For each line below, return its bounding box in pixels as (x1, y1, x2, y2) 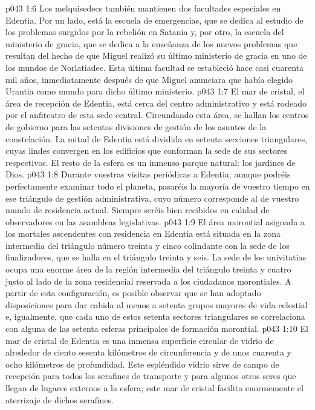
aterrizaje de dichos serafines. (5, 393, 114, 406)
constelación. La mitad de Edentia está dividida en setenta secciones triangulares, (5, 132, 308, 145)
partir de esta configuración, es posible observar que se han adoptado (5, 286, 261, 299)
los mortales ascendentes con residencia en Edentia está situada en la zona (5, 227, 281, 240)
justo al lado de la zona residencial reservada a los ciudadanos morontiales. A (5, 274, 291, 287)
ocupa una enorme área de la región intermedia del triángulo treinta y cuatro (5, 263, 291, 276)
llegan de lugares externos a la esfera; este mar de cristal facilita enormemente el (5, 382, 304, 394)
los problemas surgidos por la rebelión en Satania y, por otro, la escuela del (5, 25, 284, 38)
